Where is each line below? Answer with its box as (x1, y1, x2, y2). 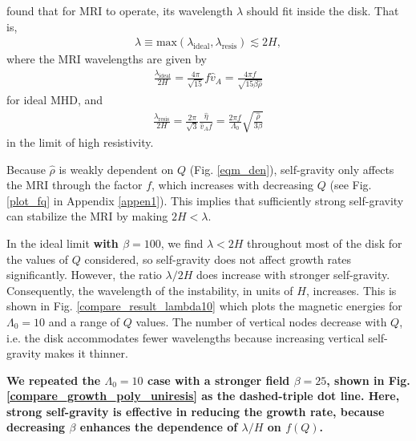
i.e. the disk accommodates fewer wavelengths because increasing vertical (6, 329, 365, 346)
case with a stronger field (147, 371, 290, 388)
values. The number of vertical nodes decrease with (135, 313, 387, 330)
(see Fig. (329, 176, 372, 193)
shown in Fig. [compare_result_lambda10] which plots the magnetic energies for (6, 297, 402, 314)
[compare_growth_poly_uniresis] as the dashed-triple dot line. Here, (6, 387, 400, 404)
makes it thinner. (44, 345, 128, 362)
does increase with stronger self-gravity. (196, 266, 390, 283)
